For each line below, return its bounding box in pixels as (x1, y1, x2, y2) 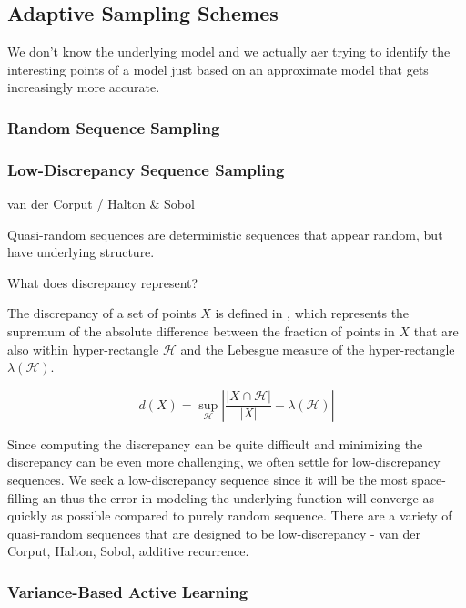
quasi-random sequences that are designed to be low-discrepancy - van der (7, 523, 420, 542)
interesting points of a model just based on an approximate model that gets (7, 59, 429, 78)
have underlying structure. (7, 242, 155, 262)
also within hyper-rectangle (7, 339, 159, 358)
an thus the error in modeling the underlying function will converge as (42, 488, 435, 507)
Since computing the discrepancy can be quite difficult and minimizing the (7, 434, 423, 453)
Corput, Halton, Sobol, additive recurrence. (7, 541, 249, 561)
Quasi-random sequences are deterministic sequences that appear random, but (7, 224, 443, 243)
